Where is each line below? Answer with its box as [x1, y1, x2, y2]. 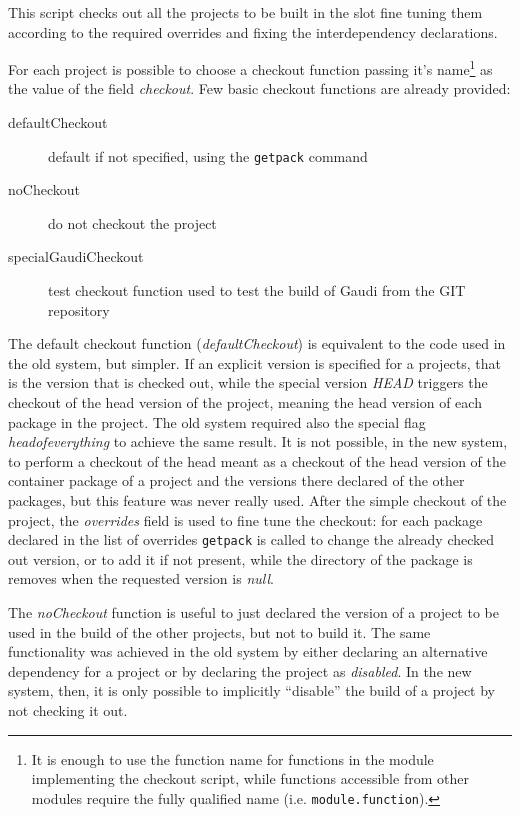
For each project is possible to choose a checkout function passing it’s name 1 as [8, 56, 493, 79]
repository [48, 299, 110, 320]
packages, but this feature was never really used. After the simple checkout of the [8, 490, 507, 510]
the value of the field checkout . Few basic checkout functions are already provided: [8, 78, 511, 99]
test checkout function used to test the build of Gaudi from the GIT [48, 280, 466, 301]
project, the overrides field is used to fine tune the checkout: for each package [8, 509, 483, 530]
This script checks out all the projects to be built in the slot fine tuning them [8, 2, 483, 22]
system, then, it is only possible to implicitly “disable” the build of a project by [8, 680, 496, 701]
